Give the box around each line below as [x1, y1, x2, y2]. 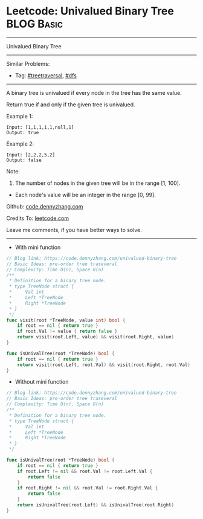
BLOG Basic [6, 17, 63, 31]
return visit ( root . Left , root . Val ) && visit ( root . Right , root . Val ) [17, 361, 190, 368]
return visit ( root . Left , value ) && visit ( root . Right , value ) [17, 334, 174, 340]
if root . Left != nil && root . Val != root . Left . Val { [17, 468, 153, 474]
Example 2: [6, 140, 34, 147]
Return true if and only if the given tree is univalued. [6, 101, 135, 108]
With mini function [14, 243, 61, 251]
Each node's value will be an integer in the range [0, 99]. [14, 191, 156, 198]
